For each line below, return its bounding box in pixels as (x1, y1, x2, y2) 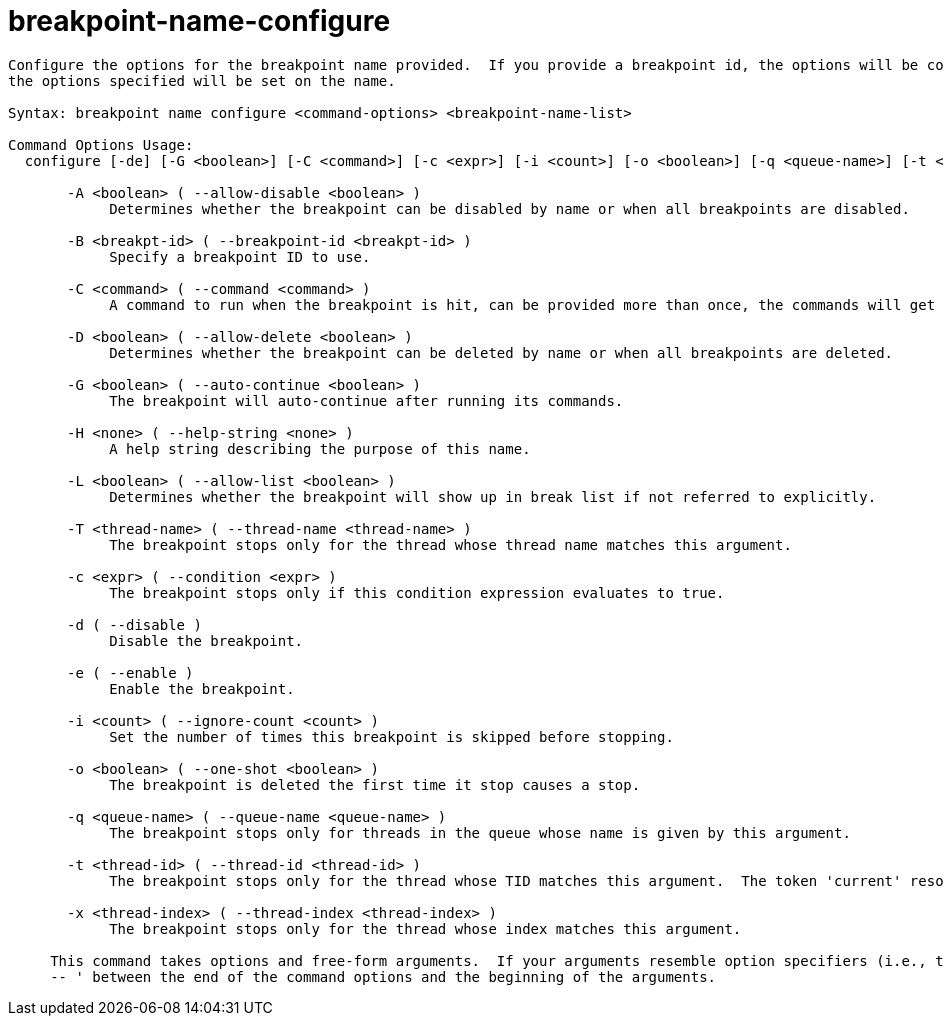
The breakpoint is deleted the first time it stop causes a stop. (109, 776, 641, 793)
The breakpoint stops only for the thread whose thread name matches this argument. (109, 536, 792, 553)
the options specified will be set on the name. (8, 72, 396, 89)
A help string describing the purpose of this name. (109, 440, 531, 457)
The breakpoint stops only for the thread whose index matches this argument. (109, 920, 742, 937)
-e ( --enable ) (67, 664, 194, 681)
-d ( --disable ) (67, 616, 202, 633)
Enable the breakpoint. (109, 680, 295, 697)
